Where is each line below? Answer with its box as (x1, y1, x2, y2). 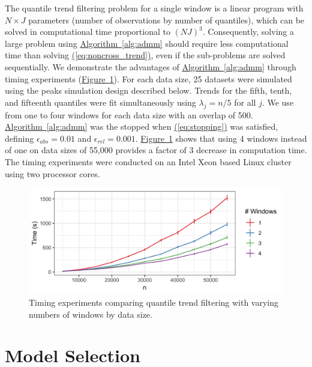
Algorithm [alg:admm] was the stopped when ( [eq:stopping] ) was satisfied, (5, 120, 278, 133)
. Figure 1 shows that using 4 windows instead (135, 132, 307, 144)
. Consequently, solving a (202, 25, 294, 38)
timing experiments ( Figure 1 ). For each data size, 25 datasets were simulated (5, 72, 292, 85)
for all (234, 96, 256, 108)
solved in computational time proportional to (5, 25, 170, 38)
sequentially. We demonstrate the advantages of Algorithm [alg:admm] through (5, 60, 296, 73)
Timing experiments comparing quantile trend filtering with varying (29, 296, 279, 309)
